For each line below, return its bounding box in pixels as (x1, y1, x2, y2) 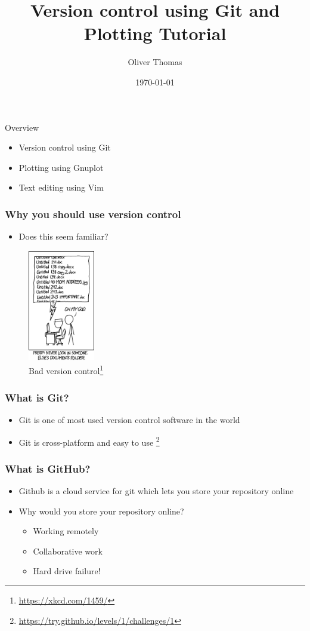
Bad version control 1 (29, 363, 104, 377)
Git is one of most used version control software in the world (18, 413, 240, 425)
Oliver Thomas (128, 56, 182, 68)
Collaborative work (33, 544, 103, 557)
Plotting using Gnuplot (18, 161, 104, 173)
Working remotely (33, 525, 99, 537)
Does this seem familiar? (18, 230, 108, 243)
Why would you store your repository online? (18, 504, 184, 517)
